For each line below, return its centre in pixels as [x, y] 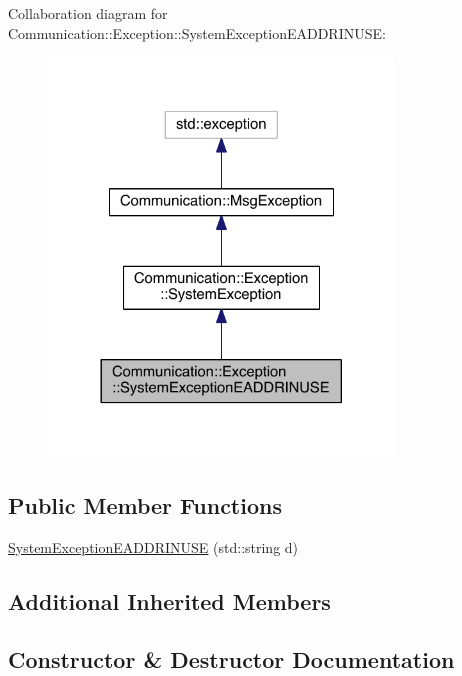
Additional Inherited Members [169, 600]
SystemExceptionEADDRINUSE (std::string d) [153, 546]
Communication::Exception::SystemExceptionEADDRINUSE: [197, 32]
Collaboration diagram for [88, 13]
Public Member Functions [145, 504]
